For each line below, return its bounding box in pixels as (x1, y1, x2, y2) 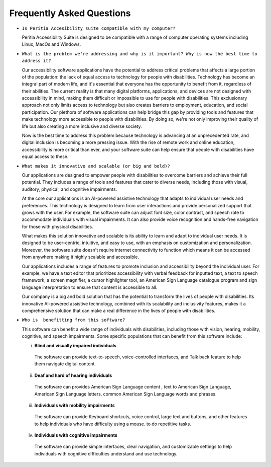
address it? (22, 58, 51, 64)
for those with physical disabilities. (22, 223, 93, 229)
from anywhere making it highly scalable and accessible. (22, 254, 140, 260)
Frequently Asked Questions (9, 8, 131, 19)
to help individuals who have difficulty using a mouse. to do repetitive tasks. (34, 421, 192, 427)
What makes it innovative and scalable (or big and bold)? (22, 163, 171, 169)
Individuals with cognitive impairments (34, 432, 117, 438)
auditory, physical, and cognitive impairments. (22, 186, 117, 192)
